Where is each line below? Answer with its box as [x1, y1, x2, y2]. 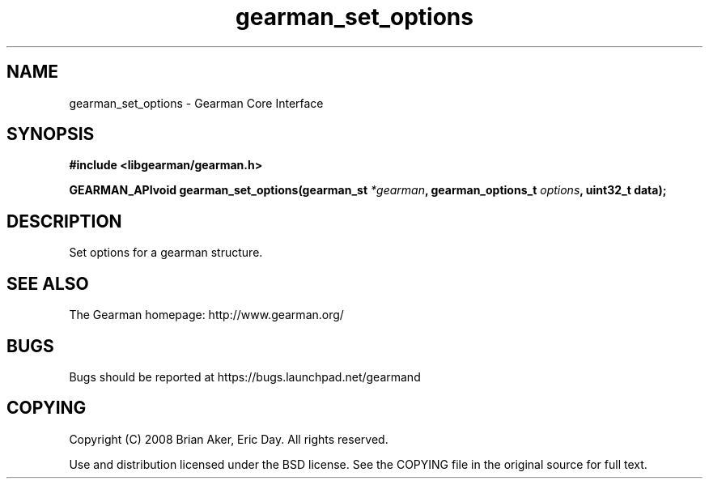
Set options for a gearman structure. [69, 245, 263, 260]
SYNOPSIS [6, 124, 95, 145]
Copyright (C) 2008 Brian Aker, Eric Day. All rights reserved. [69, 432, 388, 446]
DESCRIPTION [6, 211, 122, 232]
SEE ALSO [6, 273, 89, 294]
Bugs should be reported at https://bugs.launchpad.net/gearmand [69, 369, 421, 384]
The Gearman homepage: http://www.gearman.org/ [69, 308, 344, 322]
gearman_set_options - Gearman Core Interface [69, 96, 324, 110]
